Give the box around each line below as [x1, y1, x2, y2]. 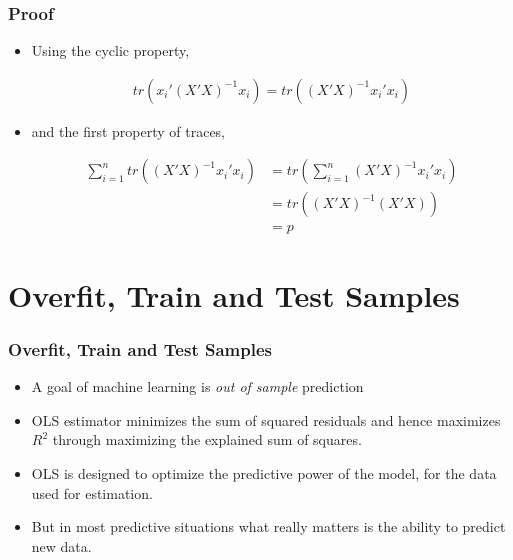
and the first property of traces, [31, 120, 226, 141]
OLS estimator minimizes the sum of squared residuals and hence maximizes [31, 409, 501, 430]
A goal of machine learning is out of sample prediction [31, 376, 364, 397]
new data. [31, 535, 92, 556]
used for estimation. [31, 482, 153, 503]
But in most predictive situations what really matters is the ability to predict [31, 516, 506, 537]
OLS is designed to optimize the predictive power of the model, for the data [31, 462, 497, 483]
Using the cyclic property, [31, 40, 190, 61]
